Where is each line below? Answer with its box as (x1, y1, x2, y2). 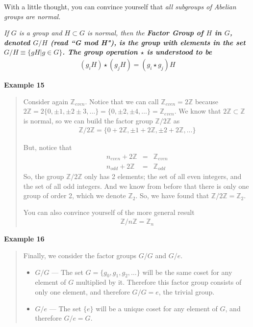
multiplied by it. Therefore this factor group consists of (76, 277, 242, 287)
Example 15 (4, 80, 45, 89)
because (195, 96, 219, 106)
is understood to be (147, 47, 212, 57)
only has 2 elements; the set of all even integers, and (84, 171, 242, 181)
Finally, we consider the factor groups (23, 250, 137, 260)
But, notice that (23, 142, 72, 152)
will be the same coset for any (142, 267, 232, 277)
